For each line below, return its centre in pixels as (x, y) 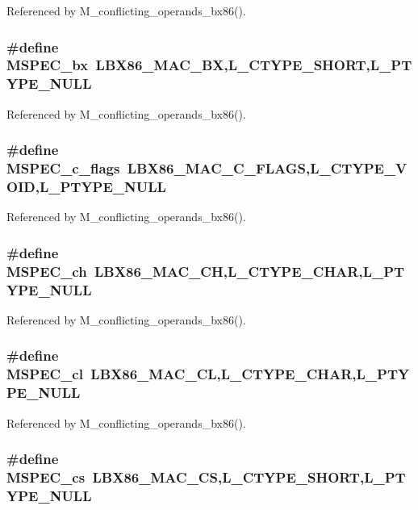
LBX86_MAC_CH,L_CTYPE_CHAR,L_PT (250, 271)
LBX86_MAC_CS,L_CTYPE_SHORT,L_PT (249, 477)
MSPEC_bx (48, 65)
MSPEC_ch (47, 271)
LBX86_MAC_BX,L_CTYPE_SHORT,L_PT (254, 65)
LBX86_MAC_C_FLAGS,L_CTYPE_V (267, 168)
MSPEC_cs (46, 477)
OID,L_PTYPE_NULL (86, 187)
